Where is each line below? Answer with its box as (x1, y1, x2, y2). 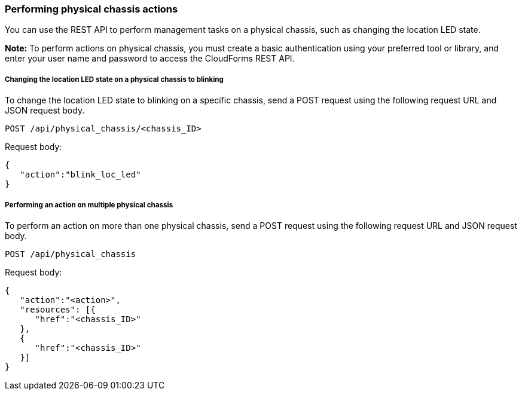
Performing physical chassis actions (5, 3, 178, 15)
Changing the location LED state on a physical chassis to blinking (5, 75, 224, 84)
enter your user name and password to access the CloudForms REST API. (5, 53, 295, 64)
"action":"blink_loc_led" (20, 170, 141, 180)
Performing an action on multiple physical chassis (5, 200, 173, 209)
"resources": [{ (20, 304, 96, 314)
